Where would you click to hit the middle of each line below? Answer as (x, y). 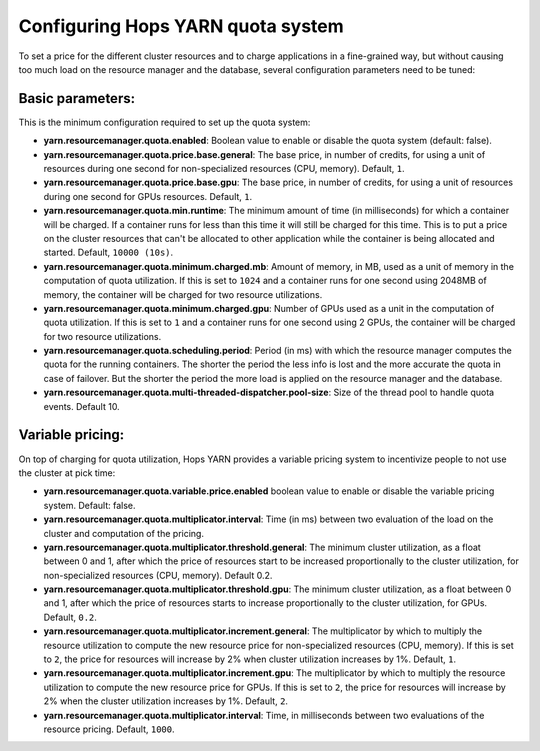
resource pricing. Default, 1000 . (109, 729)
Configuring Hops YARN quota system (181, 26)
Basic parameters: (76, 98)
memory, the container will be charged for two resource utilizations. (183, 294)
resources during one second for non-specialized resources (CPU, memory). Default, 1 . (224, 169)
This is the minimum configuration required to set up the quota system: (164, 122)
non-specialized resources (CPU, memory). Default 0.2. (158, 575)
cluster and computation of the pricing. (124, 533)
